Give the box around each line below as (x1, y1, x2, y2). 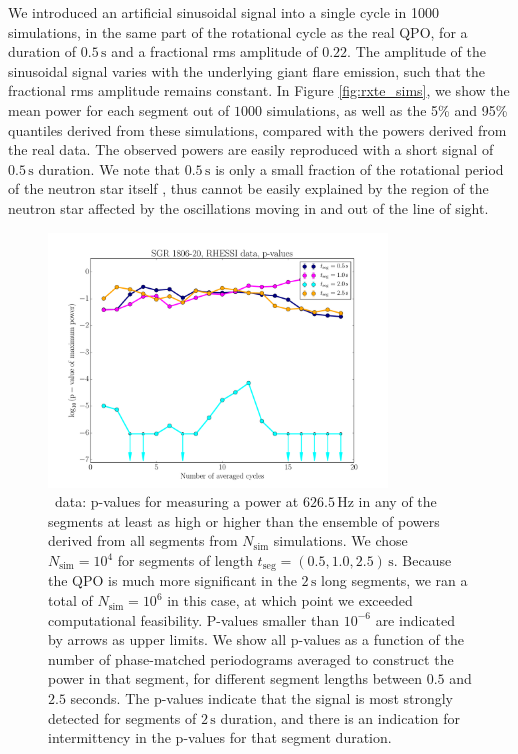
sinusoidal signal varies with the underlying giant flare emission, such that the (8, 60, 486, 81)
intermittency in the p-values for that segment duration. (48, 727, 392, 748)
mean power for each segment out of (8, 99, 230, 120)
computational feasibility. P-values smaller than (48, 609, 339, 630)
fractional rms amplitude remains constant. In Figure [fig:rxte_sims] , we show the (8, 80, 510, 101)
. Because (393, 550, 452, 571)
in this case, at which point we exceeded (167, 590, 413, 611)
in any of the (358, 491, 437, 512)
